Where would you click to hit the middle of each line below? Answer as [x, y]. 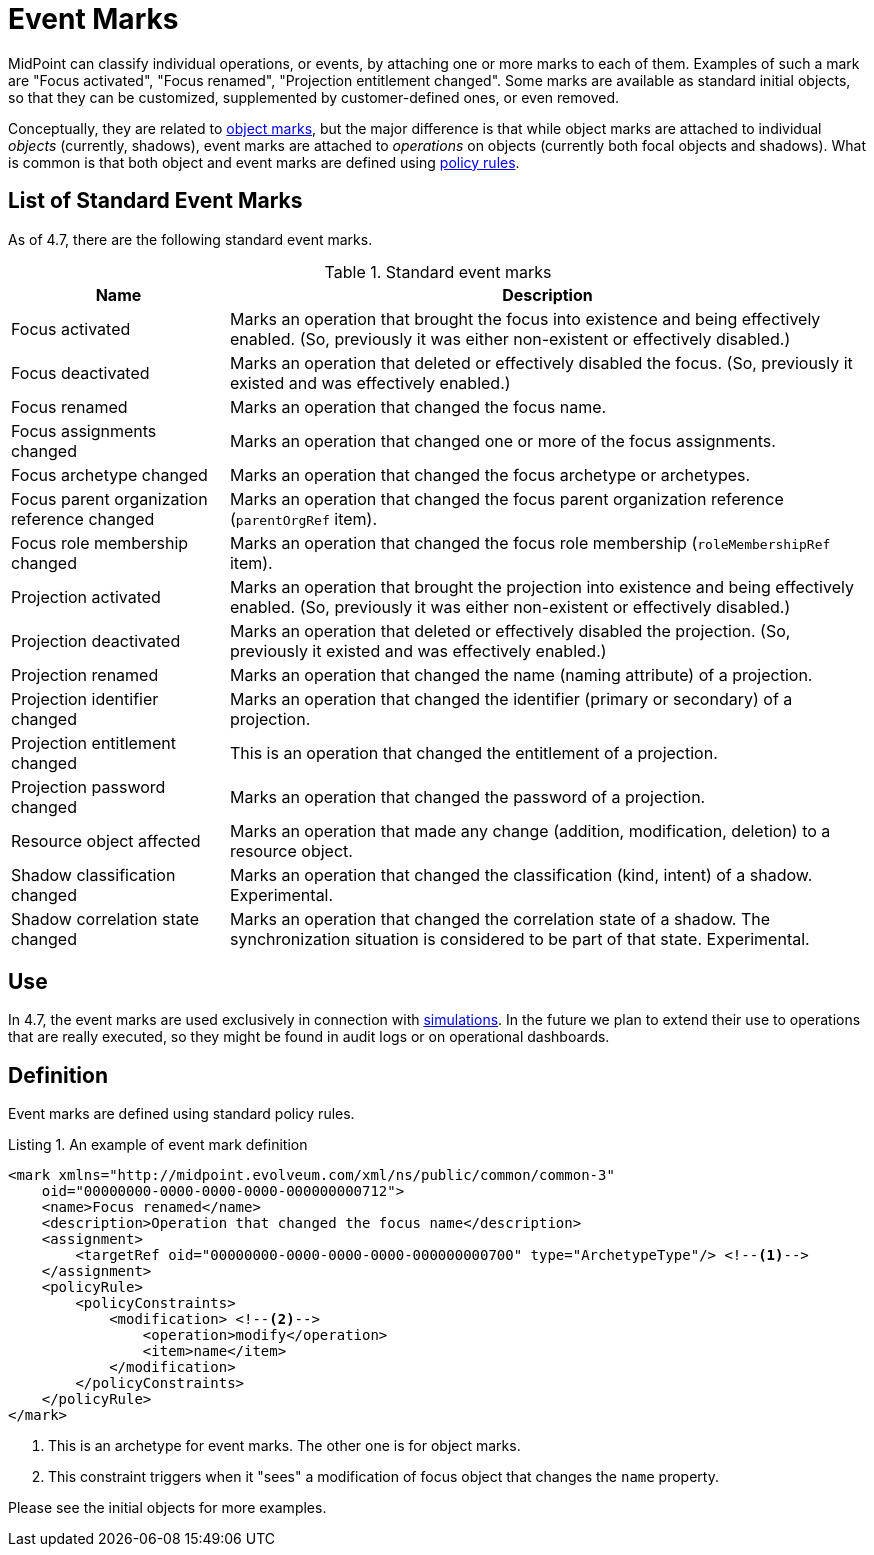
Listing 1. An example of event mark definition [158, 1145]
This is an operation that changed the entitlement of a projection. [473, 752]
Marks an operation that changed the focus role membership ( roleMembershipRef [530, 542]
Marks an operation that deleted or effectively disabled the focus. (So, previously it [541, 362]
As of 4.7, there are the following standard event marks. [190, 239]
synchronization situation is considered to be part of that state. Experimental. [519, 938]
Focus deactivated [80, 372]
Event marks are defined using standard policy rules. [181, 1114]
